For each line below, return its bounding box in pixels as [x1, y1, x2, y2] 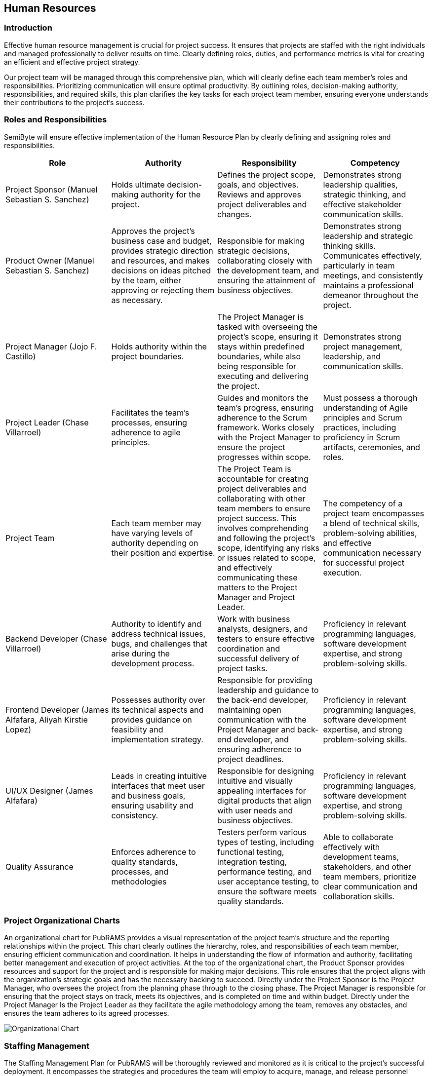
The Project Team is [217, 463, 291, 474]
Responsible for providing [217, 675, 313, 685]
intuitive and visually [217, 775, 293, 786]
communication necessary [323, 547, 422, 558]
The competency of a [323, 498, 403, 508]
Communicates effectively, [323, 250, 422, 261]
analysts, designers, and [217, 623, 308, 634]
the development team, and [217, 265, 319, 275]
